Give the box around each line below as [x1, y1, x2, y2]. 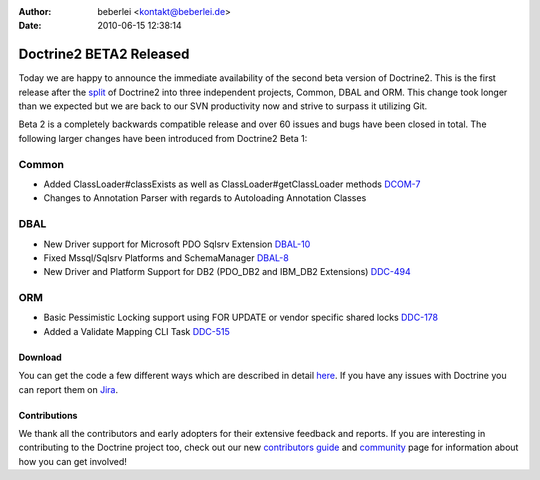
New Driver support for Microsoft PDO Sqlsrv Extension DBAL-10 [43, 238, 311, 250]
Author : [18, 6, 52, 17]
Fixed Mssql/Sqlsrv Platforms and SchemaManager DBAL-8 [43, 251, 289, 264]
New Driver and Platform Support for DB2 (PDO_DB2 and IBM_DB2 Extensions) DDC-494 [43, 266, 412, 278]
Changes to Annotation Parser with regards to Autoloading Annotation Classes [43, 192, 367, 204]
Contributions [18, 409, 78, 421]
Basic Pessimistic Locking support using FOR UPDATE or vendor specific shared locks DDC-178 [43, 311, 439, 324]
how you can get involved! [18, 455, 127, 467]
